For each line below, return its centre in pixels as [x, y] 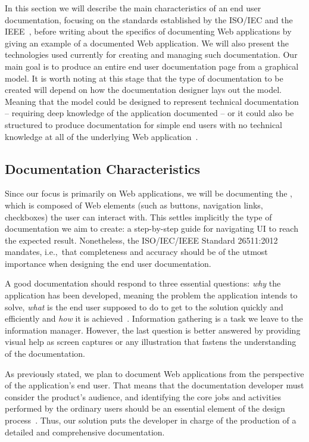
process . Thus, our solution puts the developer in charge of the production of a [151, 420]
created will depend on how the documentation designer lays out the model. [143, 90]
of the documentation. [45, 354]
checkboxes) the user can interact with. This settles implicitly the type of [138, 217]
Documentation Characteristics [103, 168]
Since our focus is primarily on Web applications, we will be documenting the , [149, 193]
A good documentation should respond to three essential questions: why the [143, 283]
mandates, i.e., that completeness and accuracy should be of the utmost [136, 252]
